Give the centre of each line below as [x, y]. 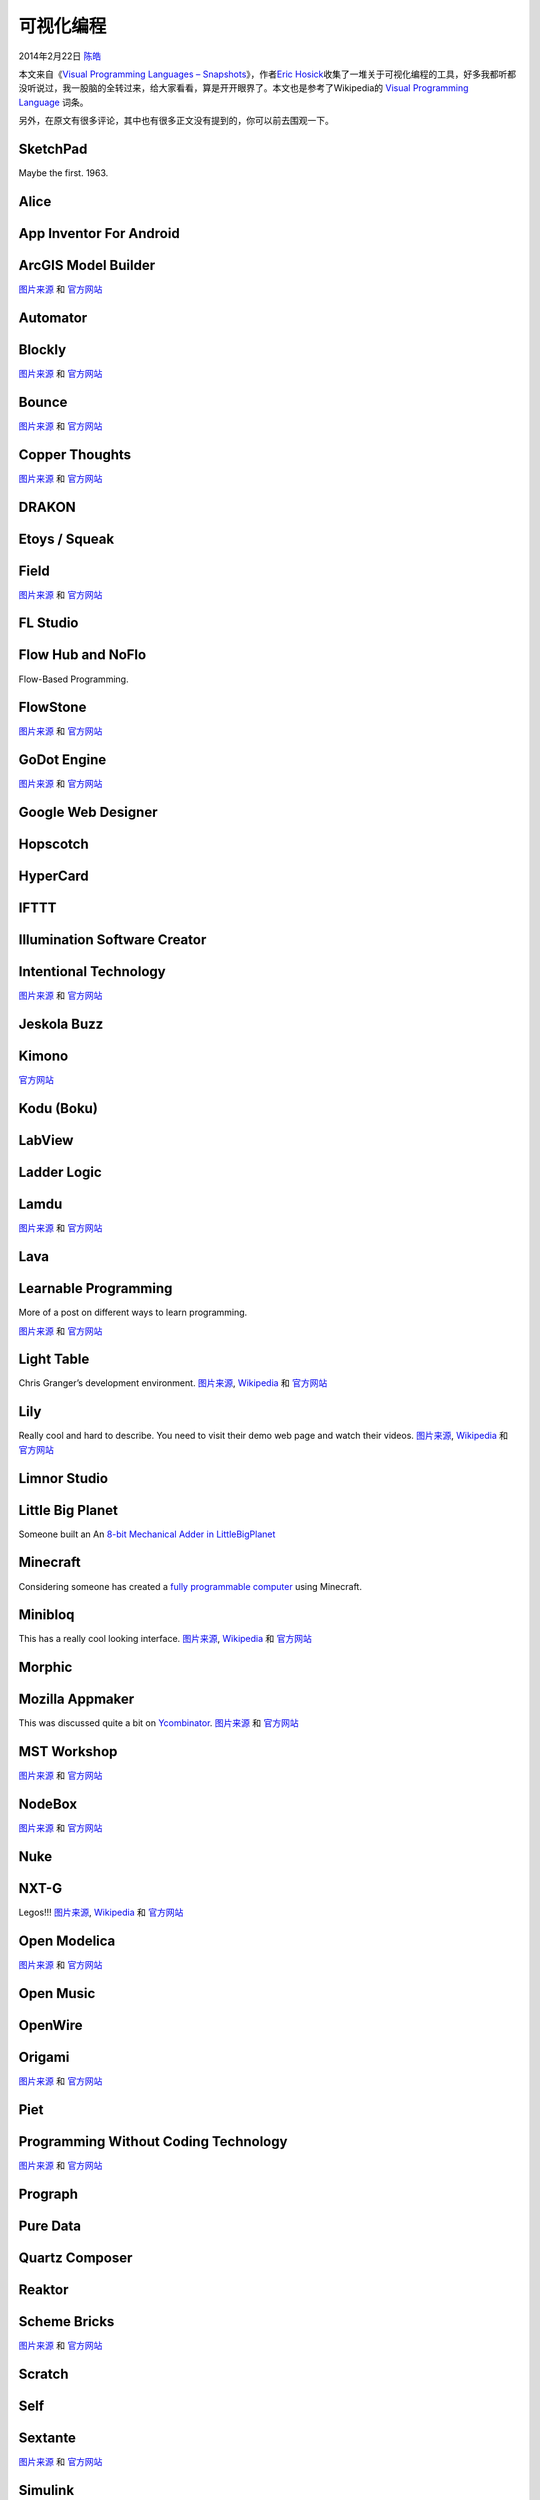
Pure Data [50, 2225]
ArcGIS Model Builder [86, 265]
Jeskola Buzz [61, 1024]
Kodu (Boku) [58, 1108]
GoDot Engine [62, 760]
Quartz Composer [75, 2257]
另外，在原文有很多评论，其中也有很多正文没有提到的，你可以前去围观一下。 [176, 121]
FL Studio [48, 623]
